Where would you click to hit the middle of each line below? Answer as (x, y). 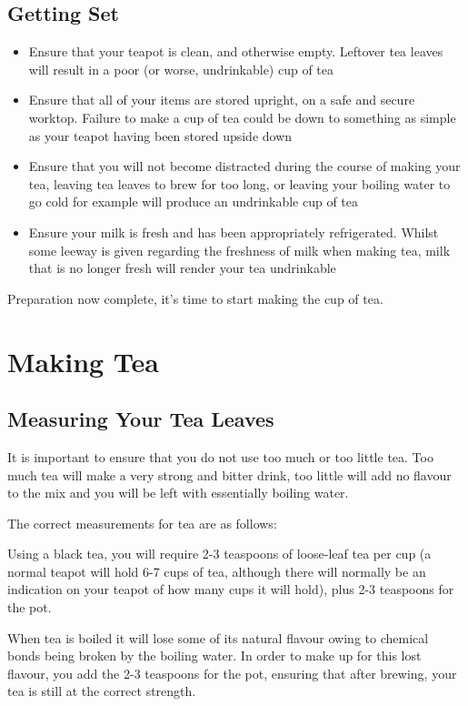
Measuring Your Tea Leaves (141, 419)
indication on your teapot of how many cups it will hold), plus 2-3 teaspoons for (231, 589)
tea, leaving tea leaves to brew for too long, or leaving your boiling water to (239, 183)
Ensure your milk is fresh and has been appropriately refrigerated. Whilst (234, 232)
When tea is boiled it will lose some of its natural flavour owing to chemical (218, 637)
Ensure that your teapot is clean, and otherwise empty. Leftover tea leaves (236, 51)
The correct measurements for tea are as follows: (142, 523)
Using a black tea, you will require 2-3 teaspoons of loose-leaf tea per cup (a (219, 554)
